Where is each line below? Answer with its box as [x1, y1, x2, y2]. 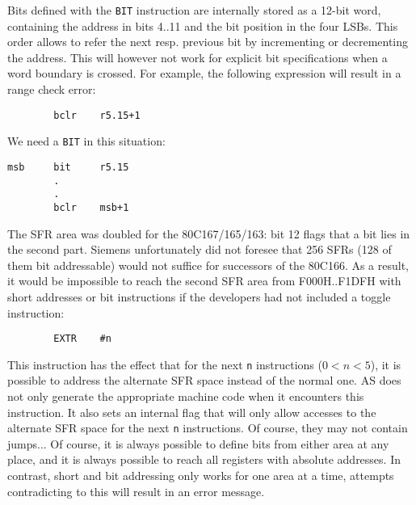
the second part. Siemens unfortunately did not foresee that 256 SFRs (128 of [7, 241, 392, 258]
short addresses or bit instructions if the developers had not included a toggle [7, 288, 391, 305]
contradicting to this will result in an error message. [7, 482, 265, 499]
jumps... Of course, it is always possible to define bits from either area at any [7, 435, 389, 452]
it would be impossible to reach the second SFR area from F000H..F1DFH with [7, 272, 401, 289]
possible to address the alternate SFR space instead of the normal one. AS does [7, 372, 401, 389]
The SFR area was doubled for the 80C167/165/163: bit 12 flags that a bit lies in [7, 225, 410, 242]
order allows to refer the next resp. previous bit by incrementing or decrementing [7, 33, 409, 50]
